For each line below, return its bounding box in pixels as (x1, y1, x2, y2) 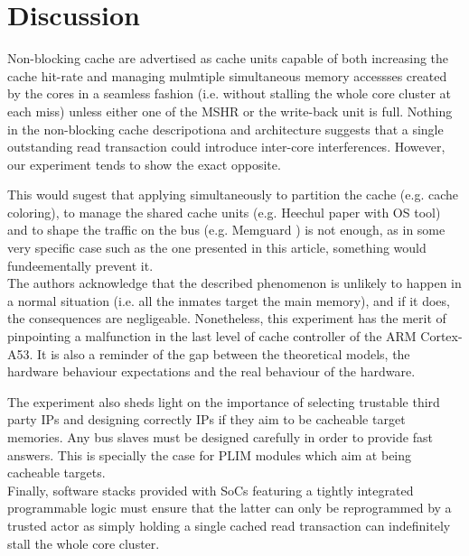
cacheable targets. (7, 463, 106, 482)
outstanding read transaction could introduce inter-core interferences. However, (7, 137, 446, 156)
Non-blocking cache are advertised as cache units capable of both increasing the (7, 49, 449, 68)
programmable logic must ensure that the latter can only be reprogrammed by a (7, 498, 452, 517)
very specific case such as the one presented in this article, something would (7, 238, 427, 257)
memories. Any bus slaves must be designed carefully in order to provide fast (7, 428, 433, 446)
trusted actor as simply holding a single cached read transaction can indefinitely (7, 515, 451, 534)
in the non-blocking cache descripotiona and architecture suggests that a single (7, 119, 444, 138)
